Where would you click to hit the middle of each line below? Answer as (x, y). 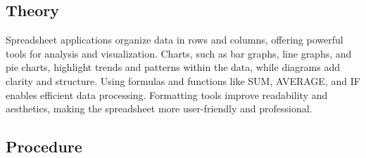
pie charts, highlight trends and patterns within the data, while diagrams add (173, 67)
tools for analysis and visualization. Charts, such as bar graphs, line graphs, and (179, 53)
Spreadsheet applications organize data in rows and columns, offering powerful (175, 40)
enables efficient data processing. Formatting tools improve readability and (167, 94)
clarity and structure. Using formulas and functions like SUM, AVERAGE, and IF (183, 80)
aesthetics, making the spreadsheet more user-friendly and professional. (159, 108)
